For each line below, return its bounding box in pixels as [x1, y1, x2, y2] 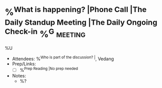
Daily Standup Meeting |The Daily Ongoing [5, 17, 157, 27]
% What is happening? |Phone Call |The [5, 5, 147, 18]
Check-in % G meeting [5, 26, 86, 40]
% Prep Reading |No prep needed [19, 66, 78, 73]
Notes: [12, 72, 26, 78]
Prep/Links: [12, 61, 36, 67]
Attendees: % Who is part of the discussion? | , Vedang [12, 55, 114, 62]
